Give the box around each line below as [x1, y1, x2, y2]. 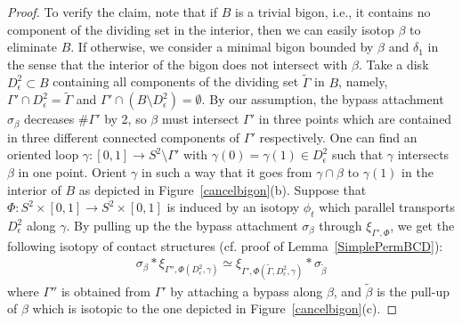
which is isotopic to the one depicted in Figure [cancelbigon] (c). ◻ [32, 299, 398, 318]
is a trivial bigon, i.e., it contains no [235, 3, 431, 20]
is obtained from [61, 281, 150, 300]
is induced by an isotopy [166, 198, 300, 216]
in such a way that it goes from [141, 163, 312, 182]
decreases [23, 109, 75, 128]
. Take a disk [358, 54, 429, 73]
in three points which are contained [258, 109, 452, 128]
